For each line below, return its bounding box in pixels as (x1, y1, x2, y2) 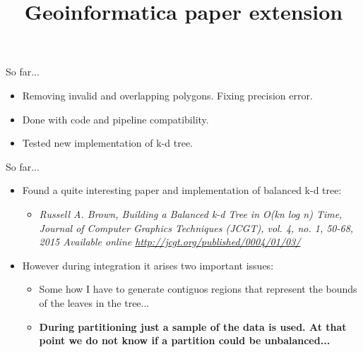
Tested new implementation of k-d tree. (22, 135, 194, 150)
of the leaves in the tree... (39, 295, 150, 310)
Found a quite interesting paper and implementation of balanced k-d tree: (22, 183, 342, 198)
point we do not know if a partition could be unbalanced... (39, 333, 331, 348)
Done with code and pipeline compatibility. (22, 111, 209, 126)
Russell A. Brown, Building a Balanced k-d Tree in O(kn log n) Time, (39, 206, 343, 221)
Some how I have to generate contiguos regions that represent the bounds (39, 281, 357, 296)
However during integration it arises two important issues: (22, 257, 274, 272)
